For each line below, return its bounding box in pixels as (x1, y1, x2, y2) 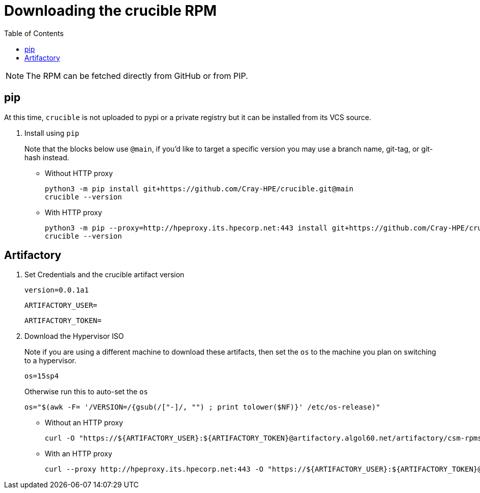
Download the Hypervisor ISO (24, 332, 124, 341)
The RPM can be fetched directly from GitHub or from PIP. (26, 70, 248, 81)
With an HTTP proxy (45, 449, 112, 458)
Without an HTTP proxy (45, 418, 123, 427)
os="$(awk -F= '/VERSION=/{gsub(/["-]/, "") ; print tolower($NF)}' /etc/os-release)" (24, 403, 380, 412)
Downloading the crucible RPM (4, 2, 217, 19)
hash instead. (24, 153, 70, 162)
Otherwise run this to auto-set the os (24, 387, 148, 396)
